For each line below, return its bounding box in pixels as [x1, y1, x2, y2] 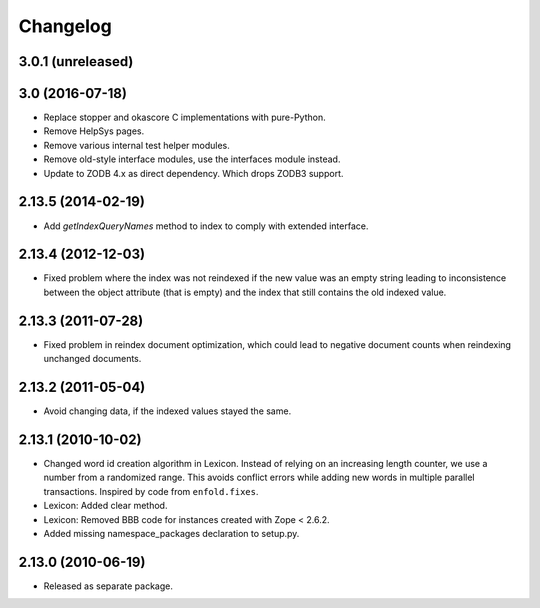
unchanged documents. [43, 353, 142, 365]
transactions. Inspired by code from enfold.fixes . [43, 485, 259, 497]
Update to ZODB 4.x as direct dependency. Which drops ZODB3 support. [43, 167, 344, 179]
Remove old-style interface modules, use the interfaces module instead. [43, 153, 341, 165]
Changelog [18, 15, 112, 37]
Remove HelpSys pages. [43, 125, 145, 137]
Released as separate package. [43, 580, 174, 592]
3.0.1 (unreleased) [18, 53, 134, 70]
